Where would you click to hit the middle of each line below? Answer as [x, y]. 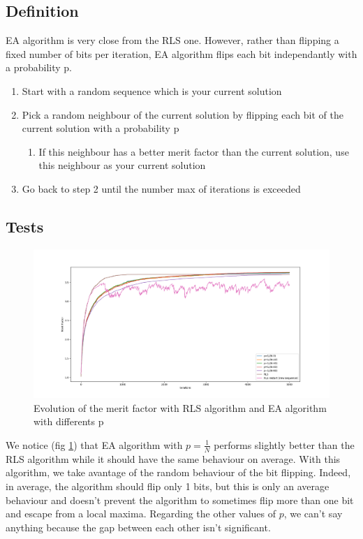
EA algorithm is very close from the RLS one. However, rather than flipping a [172, 40]
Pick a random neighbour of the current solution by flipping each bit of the [183, 114]
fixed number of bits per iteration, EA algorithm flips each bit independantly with [181, 53]
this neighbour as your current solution [122, 165]
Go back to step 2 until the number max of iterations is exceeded [161, 188]
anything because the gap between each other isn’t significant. [138, 527]
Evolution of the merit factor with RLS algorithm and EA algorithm [180, 407]
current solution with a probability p [101, 128]
